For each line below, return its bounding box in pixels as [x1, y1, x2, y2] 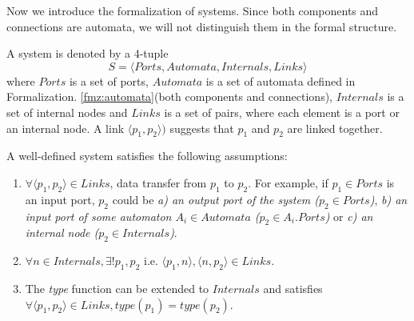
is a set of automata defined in [205, 72, 356, 89]
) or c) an [324, 207, 373, 224]
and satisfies [263, 279, 323, 296]
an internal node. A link [6, 119, 125, 136]
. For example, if [248, 174, 328, 191]
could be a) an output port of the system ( [112, 191, 320, 207]
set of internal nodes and [6, 103, 128, 120]
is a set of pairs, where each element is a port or [164, 103, 400, 120]
